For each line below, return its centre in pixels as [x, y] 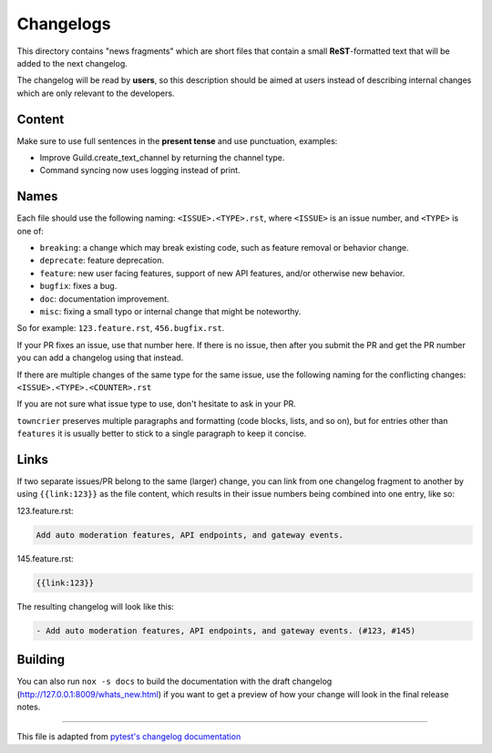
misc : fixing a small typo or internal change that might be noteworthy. [170, 312]
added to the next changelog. [72, 63]
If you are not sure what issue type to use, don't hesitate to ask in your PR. [156, 404]
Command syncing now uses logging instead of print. [140, 170]
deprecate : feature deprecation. [102, 261]
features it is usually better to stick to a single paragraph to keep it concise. [162, 434]
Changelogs [64, 24]
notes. [29, 707]
